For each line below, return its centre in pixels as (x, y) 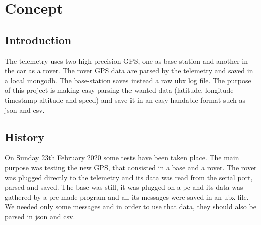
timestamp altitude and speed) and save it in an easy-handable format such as (125, 99)
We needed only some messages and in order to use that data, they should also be (130, 207)
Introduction (38, 39)
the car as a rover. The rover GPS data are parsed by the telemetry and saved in (129, 70)
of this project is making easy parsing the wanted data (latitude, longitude (119, 90)
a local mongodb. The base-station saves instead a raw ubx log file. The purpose (128, 80)
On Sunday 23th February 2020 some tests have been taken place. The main (122, 158)
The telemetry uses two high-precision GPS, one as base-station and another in (126, 60)
